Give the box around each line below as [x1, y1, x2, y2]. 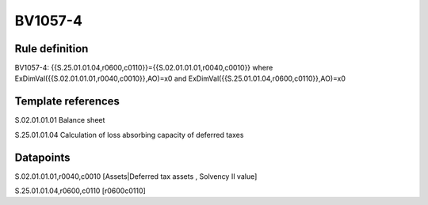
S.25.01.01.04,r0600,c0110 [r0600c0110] [14, 186, 146, 196]
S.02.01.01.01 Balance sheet [14, 116, 105, 125]
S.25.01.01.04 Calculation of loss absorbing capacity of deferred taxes [14, 130, 244, 139]
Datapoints [14, 150, 71, 164]
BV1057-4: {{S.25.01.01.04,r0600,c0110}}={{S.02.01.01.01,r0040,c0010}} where [14, 63, 273, 73]
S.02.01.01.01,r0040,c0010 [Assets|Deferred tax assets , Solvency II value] [14, 171, 258, 181]
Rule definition [14, 42, 89, 55]
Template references [14, 95, 120, 108]
